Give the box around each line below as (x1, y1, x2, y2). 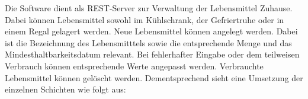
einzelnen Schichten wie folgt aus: (5, 83, 126, 95)
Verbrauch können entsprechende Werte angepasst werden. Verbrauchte (5, 59, 264, 72)
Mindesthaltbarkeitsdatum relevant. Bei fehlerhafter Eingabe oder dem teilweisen (5, 48, 300, 60)
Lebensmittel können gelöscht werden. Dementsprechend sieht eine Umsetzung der (5, 71, 303, 84)
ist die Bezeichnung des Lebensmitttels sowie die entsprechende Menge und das (5, 36, 292, 49)
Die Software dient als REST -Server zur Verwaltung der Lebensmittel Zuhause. (5, 2, 293, 14)
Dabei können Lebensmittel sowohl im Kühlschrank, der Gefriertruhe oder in (5, 13, 284, 25)
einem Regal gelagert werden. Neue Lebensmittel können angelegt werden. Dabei (5, 25, 298, 37)
